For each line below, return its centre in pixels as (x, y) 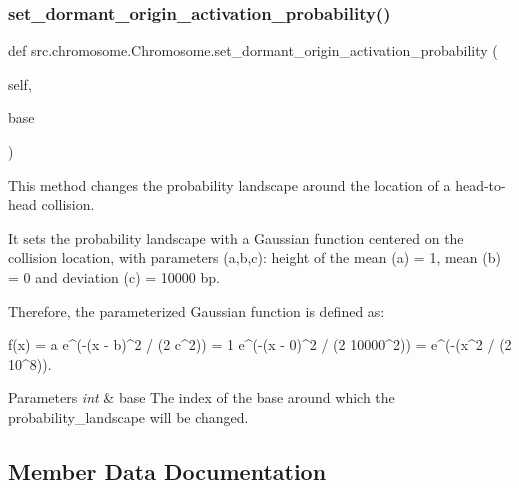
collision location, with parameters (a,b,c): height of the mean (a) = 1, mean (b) (254, 257)
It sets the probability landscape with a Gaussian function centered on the (236, 237)
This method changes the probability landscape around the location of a (229, 184)
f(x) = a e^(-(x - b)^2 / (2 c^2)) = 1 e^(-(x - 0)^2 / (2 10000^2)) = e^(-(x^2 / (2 (260, 344)
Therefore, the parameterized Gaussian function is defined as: (196, 310)
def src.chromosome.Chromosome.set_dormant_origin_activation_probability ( (253, 50)
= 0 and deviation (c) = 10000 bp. (114, 276)
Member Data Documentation (167, 470)
